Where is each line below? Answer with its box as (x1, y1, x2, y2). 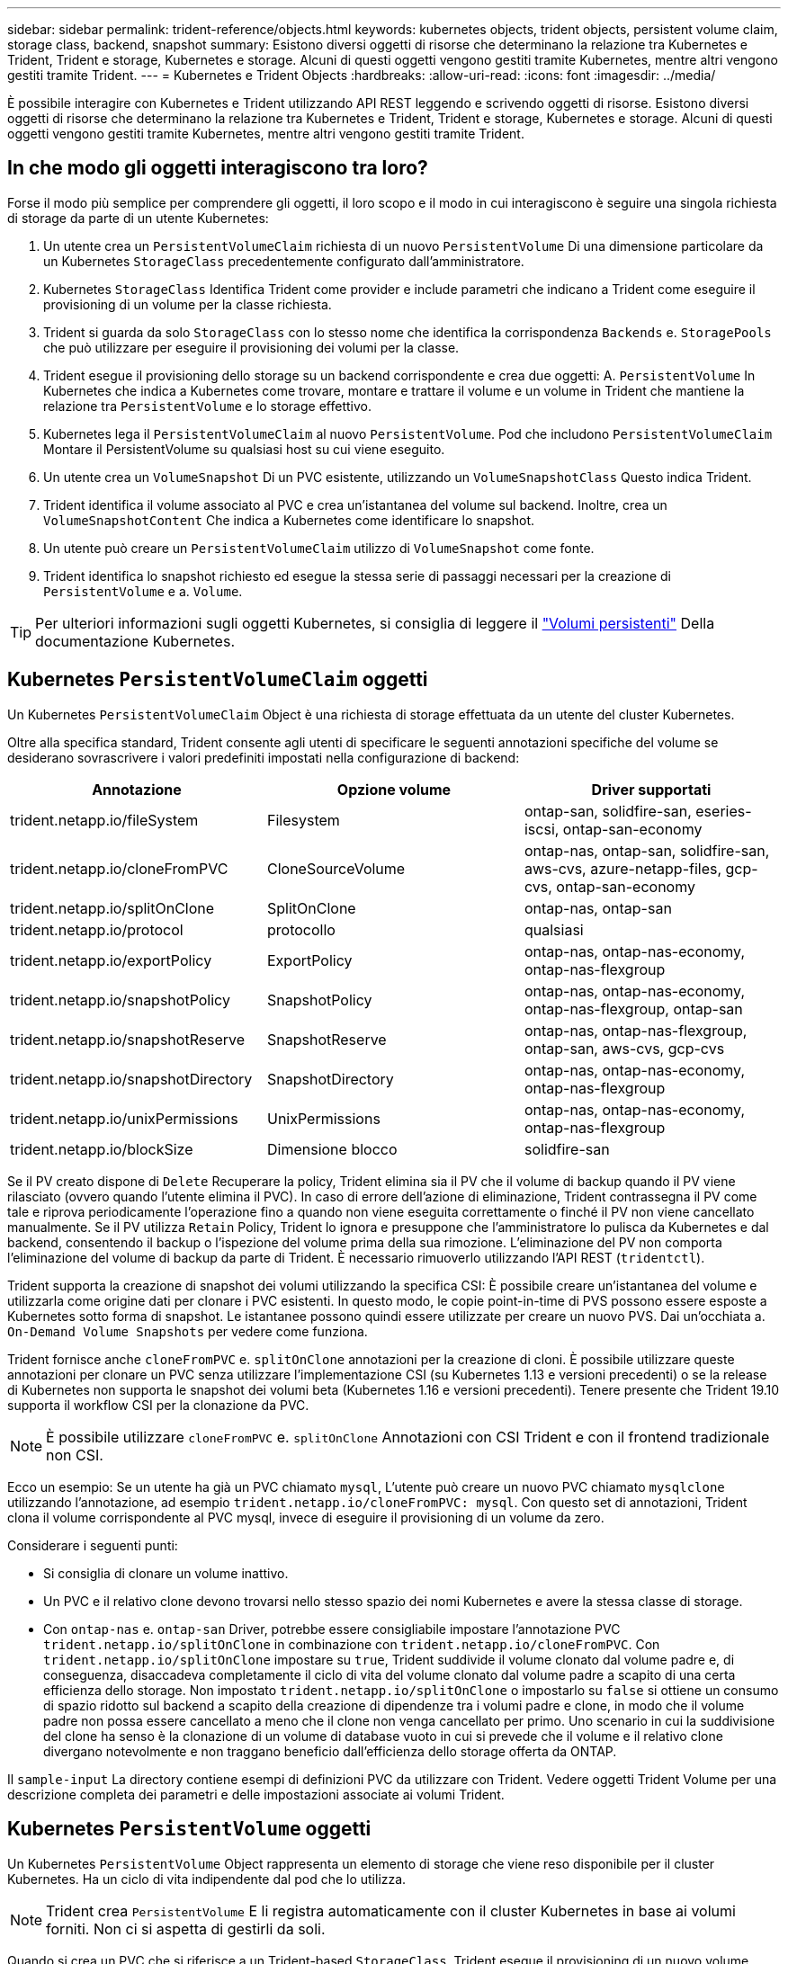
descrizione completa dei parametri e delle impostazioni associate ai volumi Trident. (7, 1786, 505, 1802)
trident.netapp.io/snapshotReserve (10, 1030, 246, 1049)
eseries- (695, 801, 752, 820)
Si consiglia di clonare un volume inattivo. (43, 1565, 289, 1581)
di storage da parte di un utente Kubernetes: (7, 210, 269, 226)
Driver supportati (591, 780, 712, 799)
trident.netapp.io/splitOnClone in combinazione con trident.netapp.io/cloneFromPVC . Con (43, 1636, 660, 1652)
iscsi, (524, 819, 560, 838)
